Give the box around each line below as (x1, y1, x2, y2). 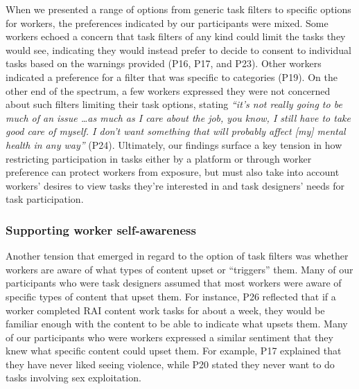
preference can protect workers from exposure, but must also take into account (6, 165, 340, 179)
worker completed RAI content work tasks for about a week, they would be (6, 302, 325, 317)
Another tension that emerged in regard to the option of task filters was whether (6, 248, 349, 263)
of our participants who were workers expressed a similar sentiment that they (6, 329, 333, 344)
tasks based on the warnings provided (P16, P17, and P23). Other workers (6, 56, 322, 71)
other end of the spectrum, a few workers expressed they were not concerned (6, 83, 331, 98)
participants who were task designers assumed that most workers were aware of (6, 275, 342, 290)
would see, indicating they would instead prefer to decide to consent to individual (6, 42, 351, 57)
